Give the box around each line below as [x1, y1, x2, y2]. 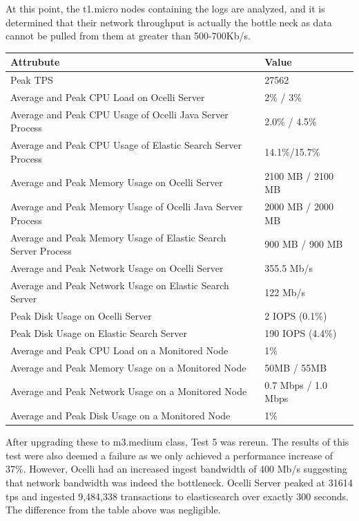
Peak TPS [10, 73, 53, 87]
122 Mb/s [264, 284, 306, 299]
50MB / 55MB [264, 360, 327, 374]
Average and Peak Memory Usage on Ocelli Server [10, 175, 223, 190]
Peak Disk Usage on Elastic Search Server [10, 326, 188, 340]
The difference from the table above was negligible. [6, 502, 221, 517]
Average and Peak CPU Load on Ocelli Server [10, 89, 205, 104]
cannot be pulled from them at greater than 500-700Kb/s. [6, 28, 251, 43]
